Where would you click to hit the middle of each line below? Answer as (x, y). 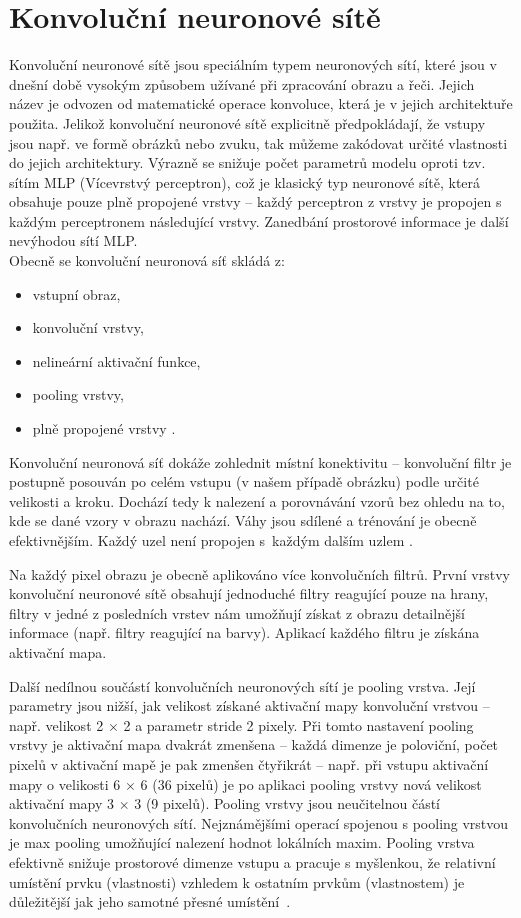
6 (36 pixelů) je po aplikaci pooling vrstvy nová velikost (311, 783)
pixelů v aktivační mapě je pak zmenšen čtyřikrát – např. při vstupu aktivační (249, 763)
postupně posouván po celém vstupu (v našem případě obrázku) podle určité (244, 481)
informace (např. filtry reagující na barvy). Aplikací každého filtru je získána (244, 632)
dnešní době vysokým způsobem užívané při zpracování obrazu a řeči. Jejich (242, 83)
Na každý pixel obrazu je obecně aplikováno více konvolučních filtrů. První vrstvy (259, 573)
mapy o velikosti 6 (65, 783)
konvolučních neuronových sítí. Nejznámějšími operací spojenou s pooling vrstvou (259, 822)
